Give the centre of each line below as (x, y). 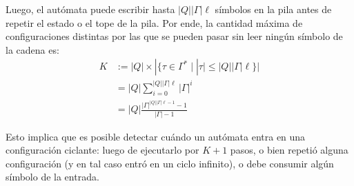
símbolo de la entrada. (52, 177)
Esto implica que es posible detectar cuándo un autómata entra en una (156, 136)
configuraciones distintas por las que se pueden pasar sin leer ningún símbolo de (174, 36)
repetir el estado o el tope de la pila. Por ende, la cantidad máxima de (154, 22)
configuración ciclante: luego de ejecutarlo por (102, 150)
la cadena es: (32, 49)
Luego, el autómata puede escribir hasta (90, 9)
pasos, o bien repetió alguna (289, 150)
